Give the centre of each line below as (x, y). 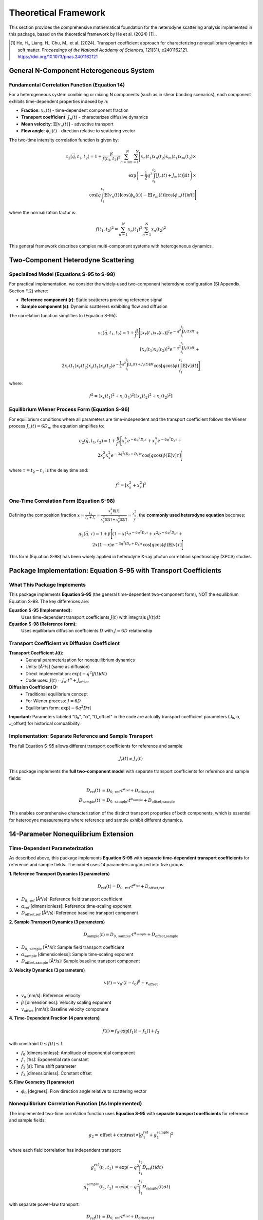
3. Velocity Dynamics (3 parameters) (47, 970)
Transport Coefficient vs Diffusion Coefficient (65, 643)
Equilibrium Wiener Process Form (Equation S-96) (69, 409)
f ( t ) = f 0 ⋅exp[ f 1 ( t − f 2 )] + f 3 (131, 1031)
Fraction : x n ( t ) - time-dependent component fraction (75, 111)
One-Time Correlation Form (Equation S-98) (62, 501)
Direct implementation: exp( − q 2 (59, 673)
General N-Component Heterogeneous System (82, 71)
